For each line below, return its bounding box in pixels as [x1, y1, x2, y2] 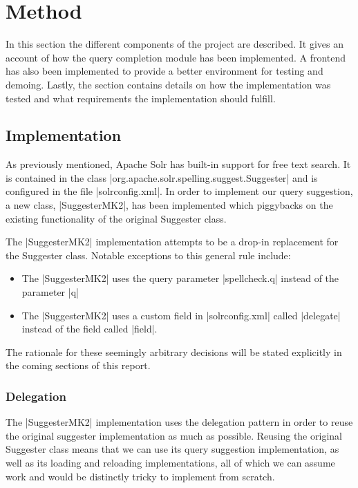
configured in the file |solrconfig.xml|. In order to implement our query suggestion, [6, 184, 353, 198]
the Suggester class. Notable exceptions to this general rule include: [6, 247, 291, 262]
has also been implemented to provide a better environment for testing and [6, 64, 323, 78]
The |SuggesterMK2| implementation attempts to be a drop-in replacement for [6, 234, 339, 249]
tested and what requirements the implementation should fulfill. [6, 91, 276, 105]
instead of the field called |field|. [21, 321, 158, 336]
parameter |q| [21, 285, 79, 299]
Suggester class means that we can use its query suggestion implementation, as [6, 442, 339, 456]
